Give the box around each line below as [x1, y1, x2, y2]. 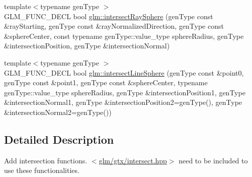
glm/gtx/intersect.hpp [99, 155, 167, 165]
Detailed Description [4, 131, 114, 147]
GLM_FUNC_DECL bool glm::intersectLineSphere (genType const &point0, [4, 67, 244, 78]
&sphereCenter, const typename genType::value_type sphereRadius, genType [4, 30, 244, 41]
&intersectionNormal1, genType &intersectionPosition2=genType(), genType [4, 97, 242, 107]
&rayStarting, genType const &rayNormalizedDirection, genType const [4, 21, 224, 31]
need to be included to [179, 155, 248, 165]
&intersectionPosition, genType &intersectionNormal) [4, 40, 170, 51]
